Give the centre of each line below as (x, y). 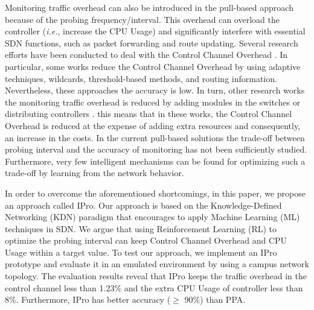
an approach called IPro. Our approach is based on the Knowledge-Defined (143, 205)
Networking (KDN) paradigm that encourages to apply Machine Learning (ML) (152, 217)
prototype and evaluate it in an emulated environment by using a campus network (157, 264)
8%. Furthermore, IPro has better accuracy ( (88, 299)
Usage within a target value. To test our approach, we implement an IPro (141, 252)
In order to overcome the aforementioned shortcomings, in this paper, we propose (155, 193)
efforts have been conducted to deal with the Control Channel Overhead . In (146, 55)
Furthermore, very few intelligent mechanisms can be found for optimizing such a (155, 161)
